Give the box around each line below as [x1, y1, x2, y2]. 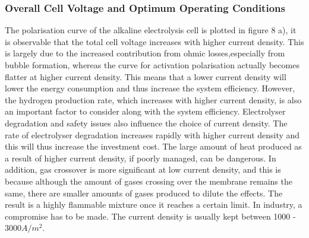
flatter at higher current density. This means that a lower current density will [5, 70, 286, 82]
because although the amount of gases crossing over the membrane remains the [5, 174, 292, 187]
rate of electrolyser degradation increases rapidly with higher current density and [5, 128, 300, 141]
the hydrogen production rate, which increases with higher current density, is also [5, 93, 302, 106]
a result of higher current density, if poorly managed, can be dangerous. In [5, 151, 276, 164]
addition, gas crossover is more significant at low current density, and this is [5, 163, 281, 176]
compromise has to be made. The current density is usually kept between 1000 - [5, 210, 296, 222]
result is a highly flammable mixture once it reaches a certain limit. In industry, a [5, 198, 302, 211]
